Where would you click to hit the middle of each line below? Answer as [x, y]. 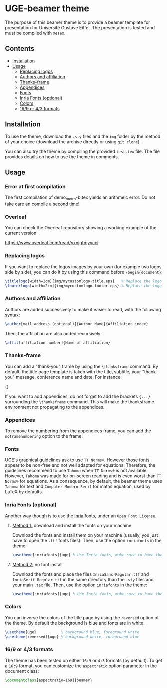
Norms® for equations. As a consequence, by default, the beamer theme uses [83, 481]
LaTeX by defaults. [24, 492]
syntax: [13, 315]
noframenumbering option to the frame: [44, 436]
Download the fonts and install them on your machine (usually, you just [85, 535]
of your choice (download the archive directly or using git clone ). [73, 142]
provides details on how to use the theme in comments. [62, 157]
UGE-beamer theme [47, 9]
